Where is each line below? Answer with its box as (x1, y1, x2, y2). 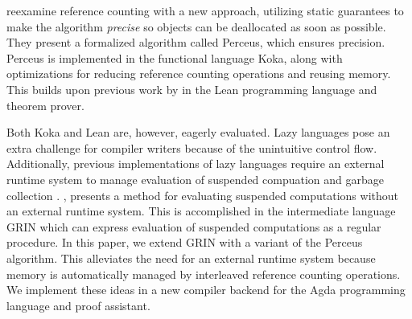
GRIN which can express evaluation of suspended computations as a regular (6, 218, 381, 235)
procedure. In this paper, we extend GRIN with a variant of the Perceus (6, 234, 363, 251)
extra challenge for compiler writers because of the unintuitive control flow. (6, 139, 377, 156)
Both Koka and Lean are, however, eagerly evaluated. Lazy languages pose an (6, 124, 390, 141)
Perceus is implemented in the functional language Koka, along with (6, 49, 343, 66)
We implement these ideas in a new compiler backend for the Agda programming (6, 281, 406, 298)
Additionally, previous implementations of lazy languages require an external (6, 155, 385, 172)
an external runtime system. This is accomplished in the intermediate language (6, 202, 396, 219)
